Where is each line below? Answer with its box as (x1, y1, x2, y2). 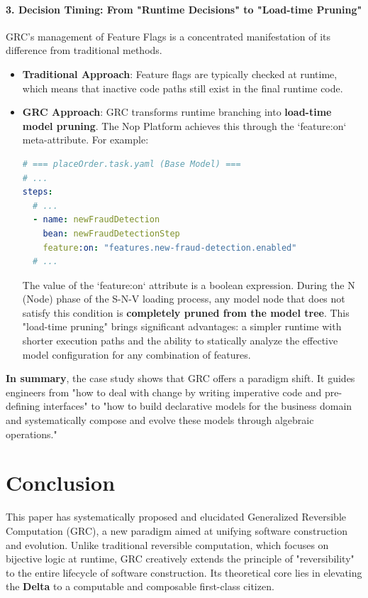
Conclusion (6, 468, 116, 497)
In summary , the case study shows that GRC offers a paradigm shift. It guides (6, 371, 355, 386)
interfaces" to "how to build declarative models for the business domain (43, 398, 352, 413)
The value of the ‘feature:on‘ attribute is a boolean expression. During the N (22, 277, 355, 292)
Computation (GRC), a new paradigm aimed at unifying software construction (6, 523, 348, 538)
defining (6, 398, 40, 413)
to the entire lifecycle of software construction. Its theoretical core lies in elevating (6, 565, 362, 580)
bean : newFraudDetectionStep (43, 228, 180, 239)
